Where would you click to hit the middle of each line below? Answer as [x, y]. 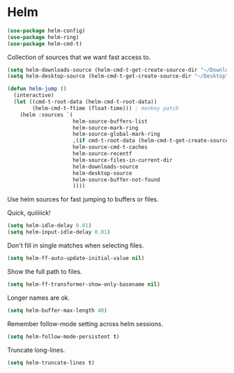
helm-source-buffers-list [110, 121]
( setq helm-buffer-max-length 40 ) [57, 310]
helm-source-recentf [102, 154]
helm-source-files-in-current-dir [123, 160]
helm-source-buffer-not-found [116, 180]
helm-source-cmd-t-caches [110, 147]
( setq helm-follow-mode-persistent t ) [63, 336]
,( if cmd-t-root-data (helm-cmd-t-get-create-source [151, 141]
